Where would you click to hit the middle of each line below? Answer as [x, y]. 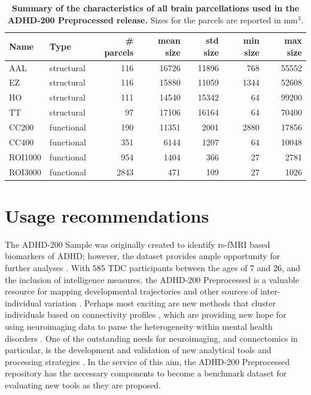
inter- [270, 291]
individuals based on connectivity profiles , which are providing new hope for [146, 315]
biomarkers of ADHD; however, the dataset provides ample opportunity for [143, 256]
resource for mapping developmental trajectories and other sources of [131, 291]
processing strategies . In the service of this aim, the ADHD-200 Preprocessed [147, 361]
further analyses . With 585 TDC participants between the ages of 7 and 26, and [153, 267]
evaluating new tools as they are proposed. [83, 385]
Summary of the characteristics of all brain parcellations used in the [155, 8]
